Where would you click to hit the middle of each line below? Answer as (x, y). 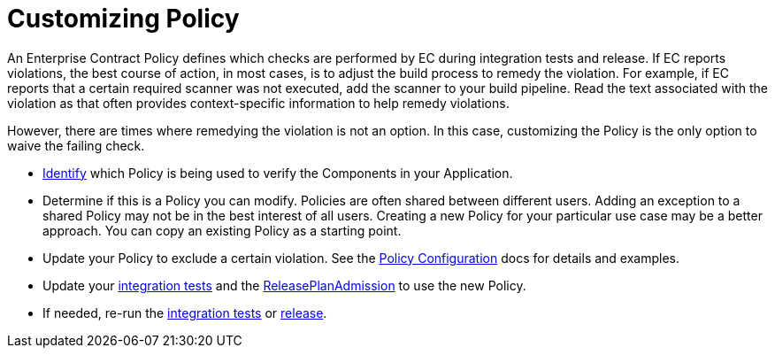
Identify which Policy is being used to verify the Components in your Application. (278, 173)
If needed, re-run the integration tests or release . (185, 313)
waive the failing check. (76, 145)
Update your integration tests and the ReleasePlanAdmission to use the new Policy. (284, 285)
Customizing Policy (123, 19)
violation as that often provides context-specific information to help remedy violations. (258, 103)
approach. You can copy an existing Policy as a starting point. (222, 230)
